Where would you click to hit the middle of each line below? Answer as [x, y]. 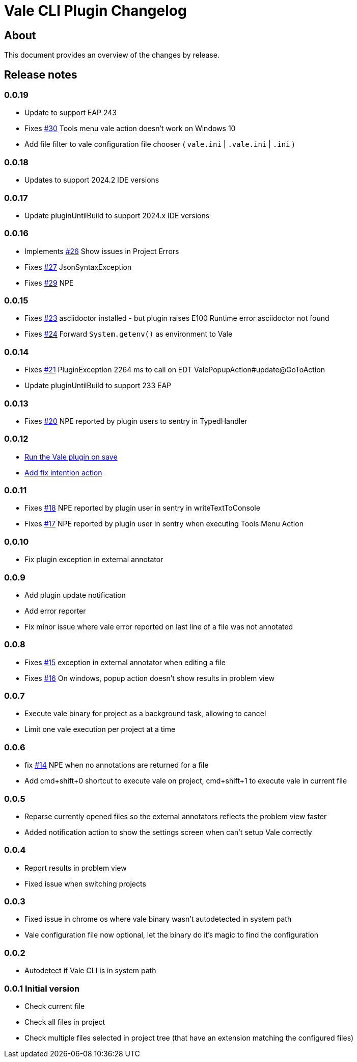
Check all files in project [65, 1022]
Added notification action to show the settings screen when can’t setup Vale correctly [168, 832]
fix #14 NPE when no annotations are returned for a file [117, 765]
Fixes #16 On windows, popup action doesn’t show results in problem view [149, 678]
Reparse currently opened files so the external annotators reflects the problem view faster [176, 816]
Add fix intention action [63, 472]
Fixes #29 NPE [49, 283]
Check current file [55, 1006]
